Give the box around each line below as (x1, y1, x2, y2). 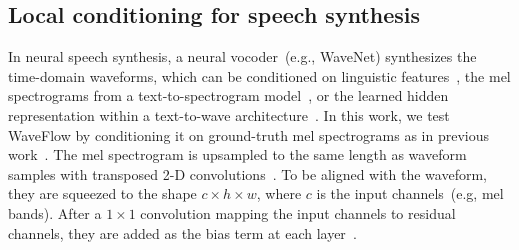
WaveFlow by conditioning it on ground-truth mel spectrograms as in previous (8, 124, 490, 145)
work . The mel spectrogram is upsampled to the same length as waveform (8, 144, 467, 165)
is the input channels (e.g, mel (316, 183, 504, 204)
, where (256, 183, 302, 204)
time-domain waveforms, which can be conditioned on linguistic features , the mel (8, 65, 511, 86)
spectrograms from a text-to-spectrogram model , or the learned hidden (8, 85, 449, 106)
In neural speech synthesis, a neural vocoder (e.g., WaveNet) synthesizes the (8, 46, 477, 67)
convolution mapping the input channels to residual (140, 202, 456, 223)
